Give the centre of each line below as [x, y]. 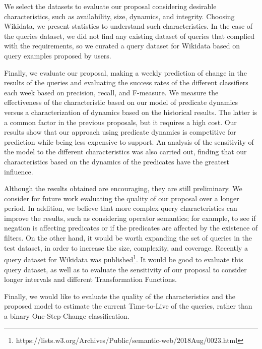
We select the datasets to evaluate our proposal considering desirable [110, 6]
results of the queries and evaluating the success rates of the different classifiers [126, 82]
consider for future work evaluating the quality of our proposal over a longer [122, 198]
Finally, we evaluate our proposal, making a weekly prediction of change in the [125, 72]
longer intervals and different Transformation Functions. [90, 279]
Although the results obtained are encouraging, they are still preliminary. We [123, 188]
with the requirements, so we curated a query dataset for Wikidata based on [122, 46]
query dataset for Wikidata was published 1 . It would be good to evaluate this [124, 258]
